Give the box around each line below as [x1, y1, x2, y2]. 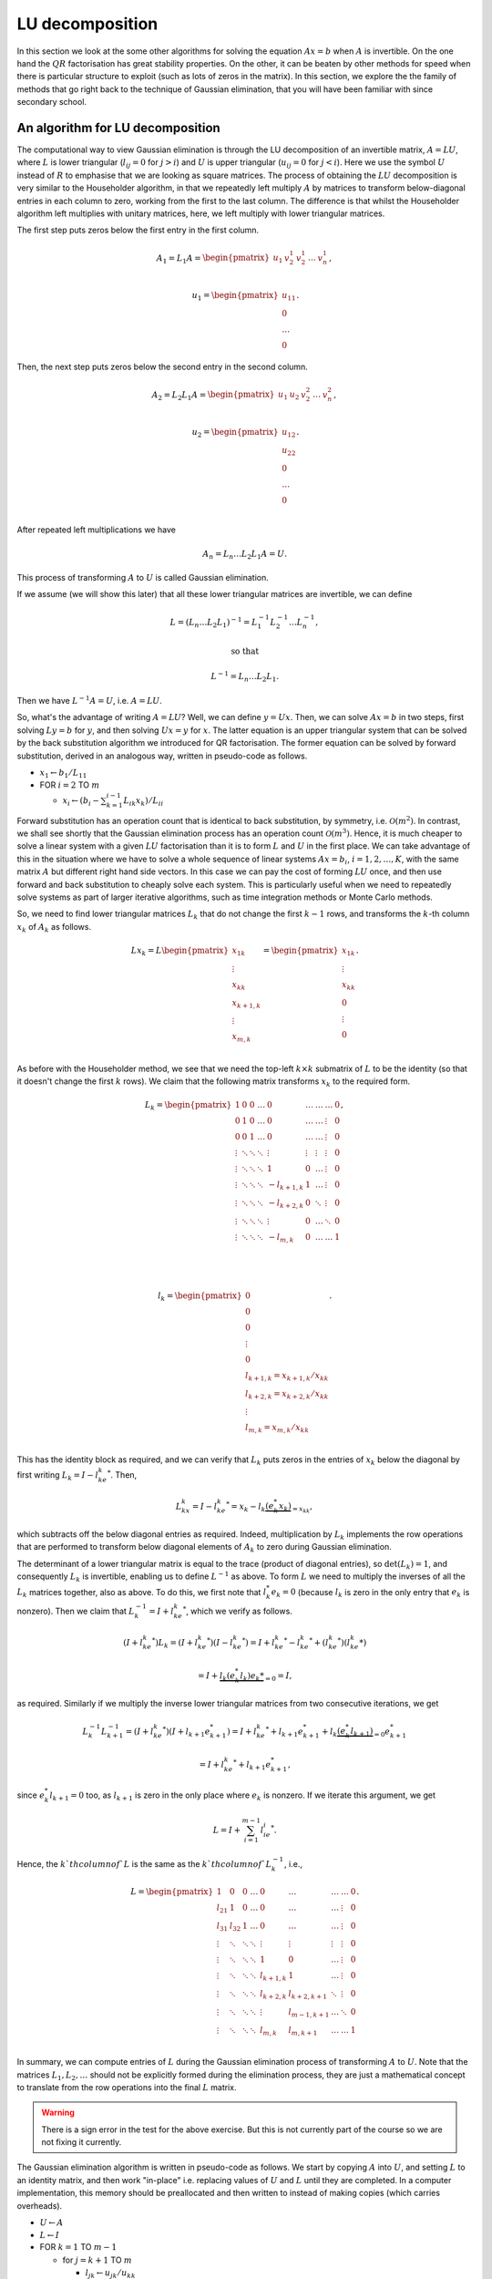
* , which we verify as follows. [182, 1604, 293, 1616]
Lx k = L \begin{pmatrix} [130, 945, 230, 957]
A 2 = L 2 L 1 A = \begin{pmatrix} [151, 389, 275, 402]
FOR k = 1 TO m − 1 [39, 2242, 118, 2253]
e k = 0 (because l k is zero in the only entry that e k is [271, 1586, 470, 1600]
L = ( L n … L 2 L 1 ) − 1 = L [169, 615, 258, 629]
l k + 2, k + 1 [288, 1988, 328, 2001]
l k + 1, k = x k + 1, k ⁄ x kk [244, 1370, 329, 1383]
